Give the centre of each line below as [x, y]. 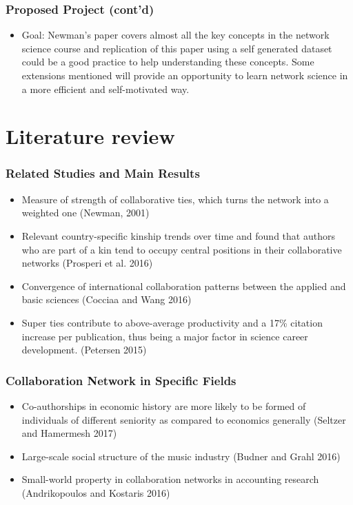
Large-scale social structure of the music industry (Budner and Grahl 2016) [181, 456]
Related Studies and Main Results [103, 173]
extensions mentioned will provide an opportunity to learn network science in [185, 75]
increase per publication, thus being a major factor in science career [165, 336]
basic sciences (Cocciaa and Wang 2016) [107, 299]
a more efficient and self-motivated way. [105, 89]
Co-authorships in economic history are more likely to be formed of [164, 405]
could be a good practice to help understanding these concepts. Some [168, 62]
